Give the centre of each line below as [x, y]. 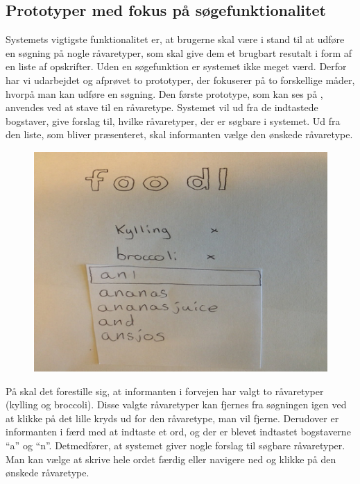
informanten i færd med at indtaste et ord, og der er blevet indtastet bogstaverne [178, 432]
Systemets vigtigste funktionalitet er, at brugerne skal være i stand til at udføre [175, 39]
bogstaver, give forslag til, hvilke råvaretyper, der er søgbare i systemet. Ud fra [173, 120]
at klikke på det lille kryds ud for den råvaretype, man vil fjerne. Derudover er [172, 418]
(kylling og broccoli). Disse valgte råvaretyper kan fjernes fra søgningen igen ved [176, 404]
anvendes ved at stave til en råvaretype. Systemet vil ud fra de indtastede [162, 107]
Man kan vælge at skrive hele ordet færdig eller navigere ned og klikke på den [171, 459]
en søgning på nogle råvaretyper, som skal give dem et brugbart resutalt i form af [179, 52]
